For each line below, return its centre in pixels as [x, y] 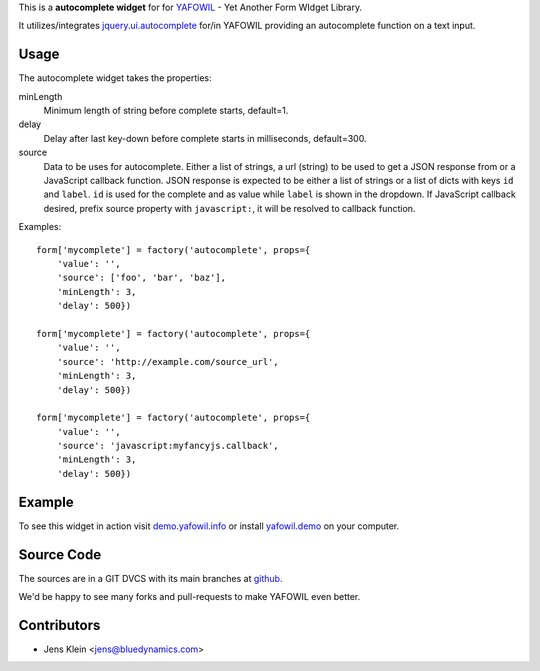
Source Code [60, 554]
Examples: [40, 227]
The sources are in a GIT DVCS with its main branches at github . [150, 578]
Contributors [59, 625]
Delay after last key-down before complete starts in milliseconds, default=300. [205, 138]
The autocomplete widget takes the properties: [115, 78]
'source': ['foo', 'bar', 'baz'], [141, 278]
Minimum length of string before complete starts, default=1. [166, 111]
